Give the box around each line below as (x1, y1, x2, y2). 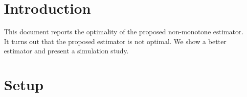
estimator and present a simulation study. (4, 46, 129, 56)
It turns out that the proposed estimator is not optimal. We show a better (4, 36, 226, 46)
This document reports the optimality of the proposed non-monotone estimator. (4, 26, 244, 37)
